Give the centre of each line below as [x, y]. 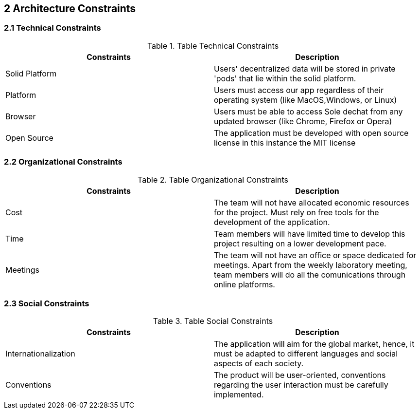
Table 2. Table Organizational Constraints [213, 179]
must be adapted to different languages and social [306, 354]
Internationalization [40, 354]
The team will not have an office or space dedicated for [315, 255]
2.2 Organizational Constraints [63, 162]
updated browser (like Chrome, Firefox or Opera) [303, 121]
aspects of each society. [259, 364]
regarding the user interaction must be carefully [301, 385]
